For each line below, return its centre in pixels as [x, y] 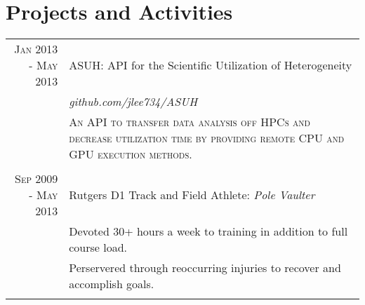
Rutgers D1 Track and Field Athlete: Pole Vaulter [192, 195]
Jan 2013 [36, 49]
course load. [98, 248]
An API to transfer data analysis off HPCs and [190, 122]
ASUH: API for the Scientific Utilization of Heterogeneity [211, 65]
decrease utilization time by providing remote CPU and [207, 138]
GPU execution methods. [131, 154]
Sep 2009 [36, 179]
